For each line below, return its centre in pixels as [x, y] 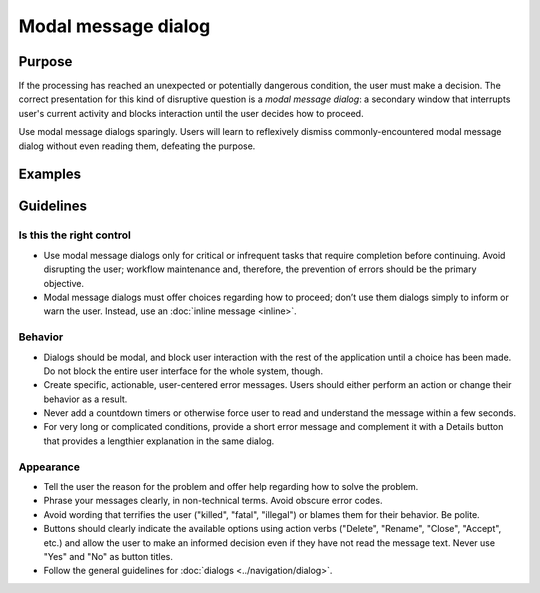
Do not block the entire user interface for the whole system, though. [183, 371]
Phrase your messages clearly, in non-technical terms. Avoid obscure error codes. [213, 501]
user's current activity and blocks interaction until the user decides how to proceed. [191, 113]
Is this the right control [75, 235]
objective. [64, 283]
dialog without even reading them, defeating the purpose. [137, 146]
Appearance [49, 467]
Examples [50, 174]
